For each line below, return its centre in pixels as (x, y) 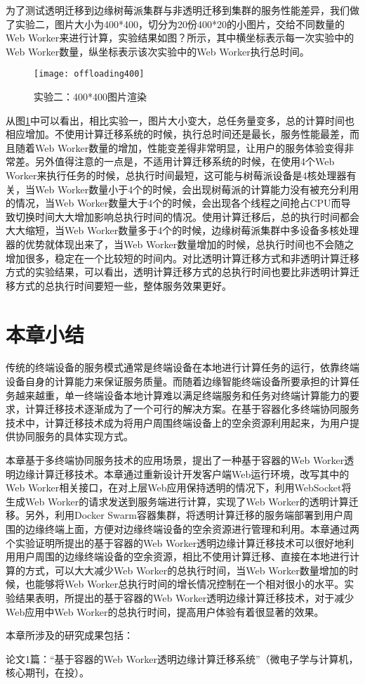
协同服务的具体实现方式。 (74, 436)
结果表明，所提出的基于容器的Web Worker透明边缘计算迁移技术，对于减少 (185, 597)
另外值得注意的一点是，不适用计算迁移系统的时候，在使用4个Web (185, 161)
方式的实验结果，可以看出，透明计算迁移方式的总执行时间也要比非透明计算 (178, 272)
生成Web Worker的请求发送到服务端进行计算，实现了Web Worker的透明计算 (177, 501)
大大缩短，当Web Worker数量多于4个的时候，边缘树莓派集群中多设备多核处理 (182, 230)
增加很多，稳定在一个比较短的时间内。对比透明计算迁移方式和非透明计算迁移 (182, 258)
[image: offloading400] (89, 74)
